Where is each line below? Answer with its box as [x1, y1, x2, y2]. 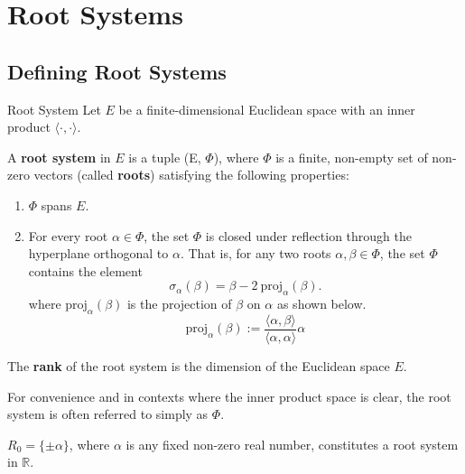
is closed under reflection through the [205, 226, 412, 245]
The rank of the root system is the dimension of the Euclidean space [7, 356, 390, 375]
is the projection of [126, 294, 232, 313]
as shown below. [276, 294, 367, 313]
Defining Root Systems [7, 57, 227, 85]
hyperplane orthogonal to [28, 244, 169, 263]
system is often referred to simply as [7, 404, 209, 423]
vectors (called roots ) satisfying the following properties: [33, 165, 349, 184]
